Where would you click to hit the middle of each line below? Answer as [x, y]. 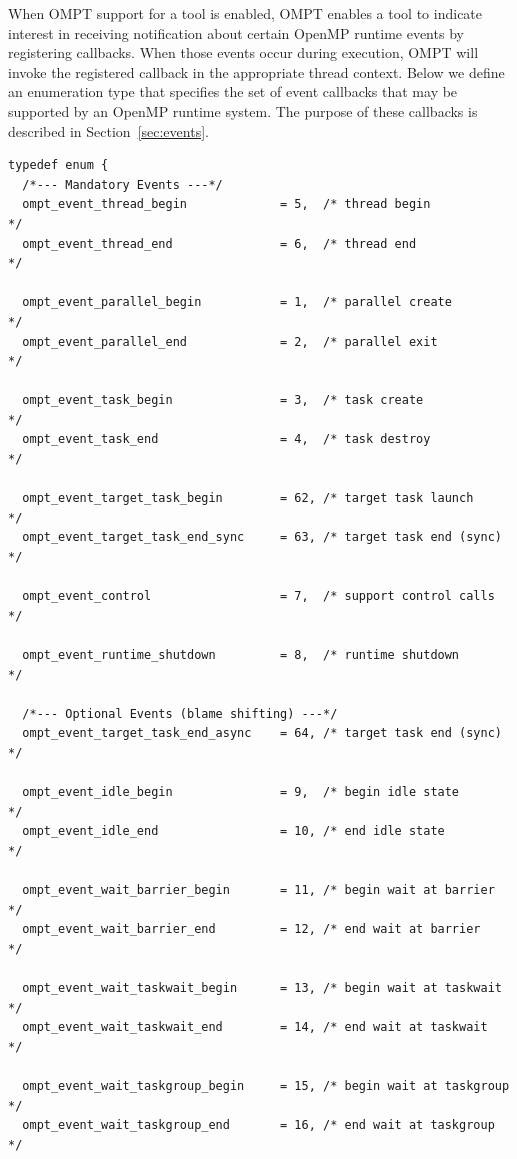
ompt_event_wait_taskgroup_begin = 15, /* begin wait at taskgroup [266, 1086]
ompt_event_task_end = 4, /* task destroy [226, 439]
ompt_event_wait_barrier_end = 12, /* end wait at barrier [251, 929]
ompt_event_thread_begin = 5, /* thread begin [226, 204]
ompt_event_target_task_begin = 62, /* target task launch [248, 498]
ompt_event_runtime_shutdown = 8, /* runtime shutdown [241, 655]
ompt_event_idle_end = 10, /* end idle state [233, 831]
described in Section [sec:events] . [108, 130]
